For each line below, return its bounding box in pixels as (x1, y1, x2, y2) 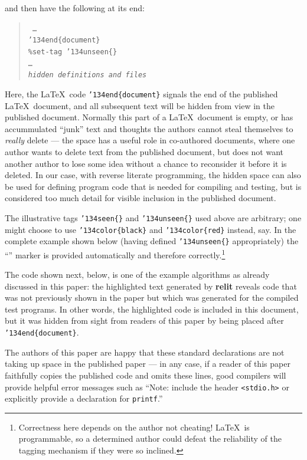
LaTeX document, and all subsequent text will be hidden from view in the (5, 99, 275, 111)
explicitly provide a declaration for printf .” (5, 392, 163, 405)
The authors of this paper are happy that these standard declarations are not (5, 346, 285, 358)
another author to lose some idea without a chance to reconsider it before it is (5, 157, 287, 169)
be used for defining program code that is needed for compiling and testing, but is (5, 180, 302, 192)
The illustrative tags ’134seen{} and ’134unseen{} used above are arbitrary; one (5, 211, 302, 224)
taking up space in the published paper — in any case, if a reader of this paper (5, 357, 290, 370)
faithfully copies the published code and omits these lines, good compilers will (5, 369, 286, 381)
